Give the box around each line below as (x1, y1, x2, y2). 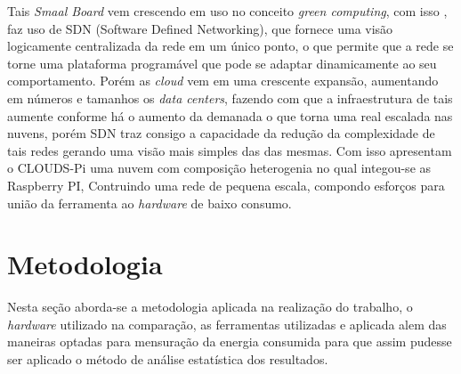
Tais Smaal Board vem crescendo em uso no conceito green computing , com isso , (7, 2, 448, 20)
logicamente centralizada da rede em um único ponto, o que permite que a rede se (7, 37, 454, 55)
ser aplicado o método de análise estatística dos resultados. (7, 350, 328, 369)
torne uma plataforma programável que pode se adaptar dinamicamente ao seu (7, 53, 437, 72)
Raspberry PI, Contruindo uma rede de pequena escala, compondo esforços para (7, 175, 445, 194)
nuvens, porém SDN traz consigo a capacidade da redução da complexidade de (7, 124, 435, 142)
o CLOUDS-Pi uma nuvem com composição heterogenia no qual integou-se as (7, 159, 432, 177)
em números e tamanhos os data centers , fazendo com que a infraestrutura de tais (7, 88, 453, 107)
